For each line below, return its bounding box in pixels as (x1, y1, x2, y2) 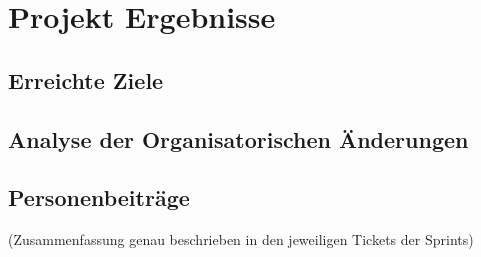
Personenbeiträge (8, 182, 190, 213)
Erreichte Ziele (8, 64, 164, 95)
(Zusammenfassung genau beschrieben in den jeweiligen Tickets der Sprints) (8, 229, 474, 250)
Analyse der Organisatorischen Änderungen (8, 123, 469, 154)
